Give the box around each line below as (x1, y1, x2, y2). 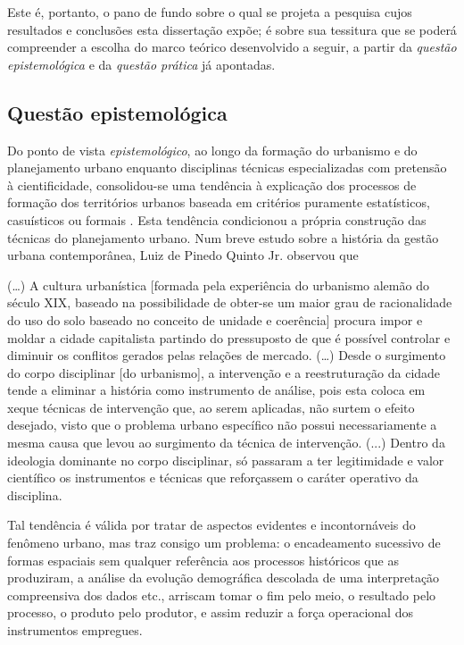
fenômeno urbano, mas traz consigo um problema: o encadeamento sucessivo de (7, 533, 441, 552)
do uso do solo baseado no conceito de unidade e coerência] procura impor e (7, 310, 423, 329)
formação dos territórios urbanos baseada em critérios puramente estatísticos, (7, 193, 430, 212)
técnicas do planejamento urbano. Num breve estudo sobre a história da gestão (7, 228, 439, 247)
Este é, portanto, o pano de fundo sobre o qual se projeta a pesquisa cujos (7, 3, 412, 21)
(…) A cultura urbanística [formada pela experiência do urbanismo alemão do (7, 275, 429, 294)
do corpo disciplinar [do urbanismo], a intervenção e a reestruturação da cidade (7, 363, 441, 381)
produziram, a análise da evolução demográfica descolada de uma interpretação (7, 568, 440, 587)
